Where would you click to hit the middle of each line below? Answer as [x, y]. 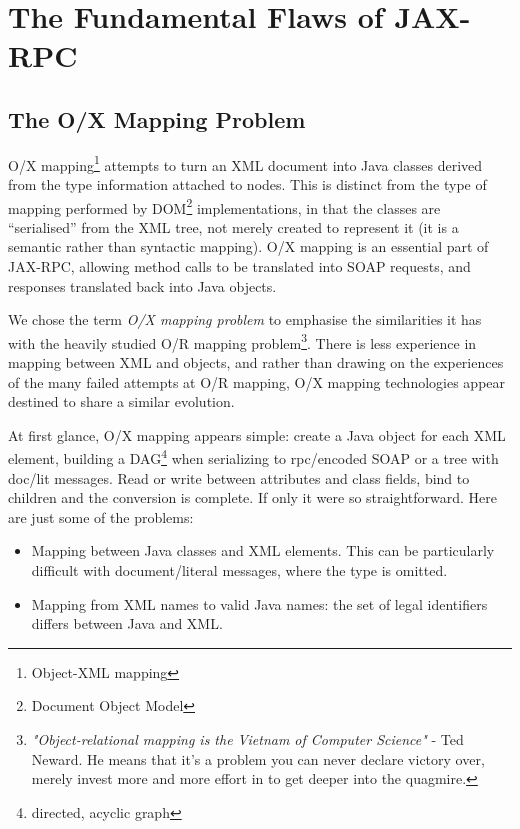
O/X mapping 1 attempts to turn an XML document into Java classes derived [245, 163]
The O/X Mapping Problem [157, 118]
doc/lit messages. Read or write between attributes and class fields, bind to [239, 477]
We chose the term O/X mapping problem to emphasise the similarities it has [245, 319]
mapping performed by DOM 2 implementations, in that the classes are [224, 206]
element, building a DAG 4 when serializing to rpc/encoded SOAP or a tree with [253, 457]
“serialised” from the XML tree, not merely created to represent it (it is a [233, 226]
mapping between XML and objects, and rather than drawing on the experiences [256, 362]
